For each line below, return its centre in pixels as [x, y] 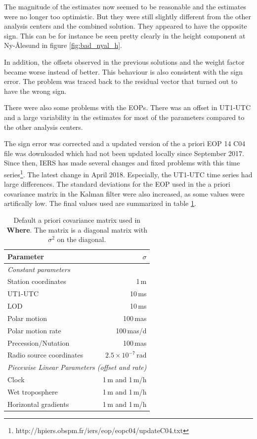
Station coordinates [37, 281]
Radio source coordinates [45, 355]
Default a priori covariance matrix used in [77, 219]
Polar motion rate [34, 330]
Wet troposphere [33, 392]
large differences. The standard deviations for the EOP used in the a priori [117, 184]
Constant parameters [39, 269]
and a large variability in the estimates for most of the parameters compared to [124, 117]
